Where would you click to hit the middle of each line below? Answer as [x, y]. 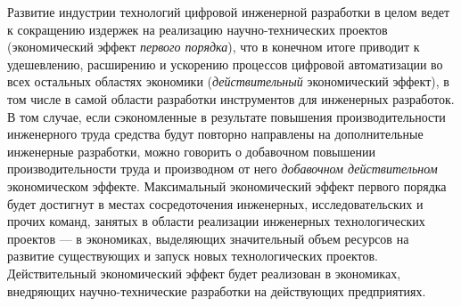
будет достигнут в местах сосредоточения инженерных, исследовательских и [215, 203]
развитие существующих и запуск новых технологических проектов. [193, 256]
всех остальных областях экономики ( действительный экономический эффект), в [228, 81]
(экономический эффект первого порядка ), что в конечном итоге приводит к [214, 47]
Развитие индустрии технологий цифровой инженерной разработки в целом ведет [229, 12]
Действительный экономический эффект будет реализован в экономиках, [204, 273]
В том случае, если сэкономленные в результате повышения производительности [226, 116]
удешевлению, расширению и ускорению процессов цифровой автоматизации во [225, 64]
